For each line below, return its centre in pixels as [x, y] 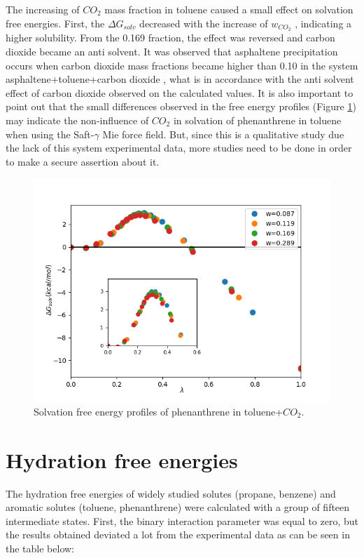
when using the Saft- [50, 134]
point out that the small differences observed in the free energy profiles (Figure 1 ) [181, 106]
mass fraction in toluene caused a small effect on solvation [229, 9]
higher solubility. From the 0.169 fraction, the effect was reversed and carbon [170, 38]
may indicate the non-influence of [77, 120]
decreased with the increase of [204, 23]
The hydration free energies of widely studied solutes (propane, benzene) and [171, 493]
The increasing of [43, 9]
